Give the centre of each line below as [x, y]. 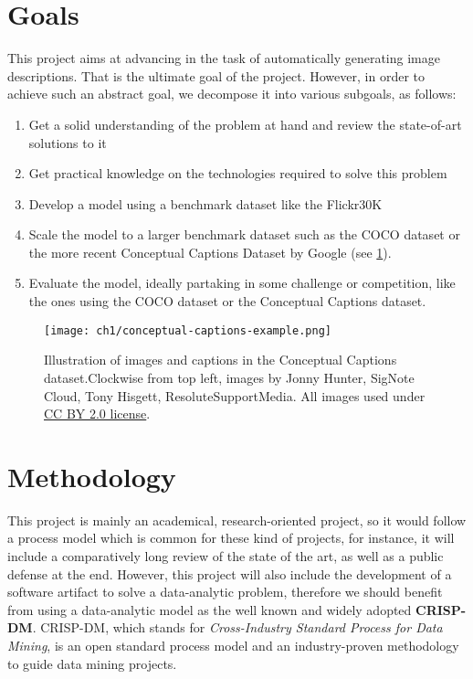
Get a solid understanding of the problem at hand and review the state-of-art [245, 124]
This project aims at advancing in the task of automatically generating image [224, 58]
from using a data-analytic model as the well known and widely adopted [210, 609]
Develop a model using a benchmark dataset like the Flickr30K [205, 203]
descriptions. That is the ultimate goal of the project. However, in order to [216, 75]
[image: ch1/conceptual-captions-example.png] [188, 330]
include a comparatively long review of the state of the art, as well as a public [226, 556]
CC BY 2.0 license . [97, 414]
